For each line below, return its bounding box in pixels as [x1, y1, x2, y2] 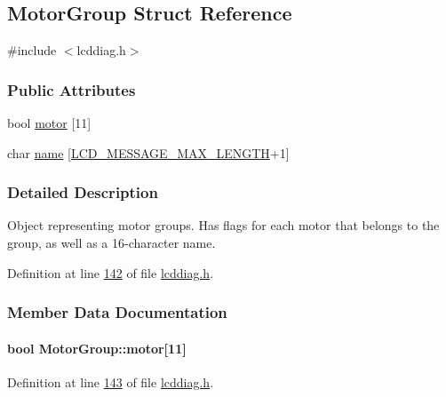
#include [7, 41, 57, 60]
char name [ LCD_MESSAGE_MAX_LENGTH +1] [7, 143, 290, 162]
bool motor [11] [7, 114, 92, 132]
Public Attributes [7, 78, 136, 100]
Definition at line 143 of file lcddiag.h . [7, 372, 214, 391]
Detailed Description [7, 181, 158, 203]
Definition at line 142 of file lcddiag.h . [7, 263, 214, 282]
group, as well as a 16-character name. [7, 234, 216, 252]
